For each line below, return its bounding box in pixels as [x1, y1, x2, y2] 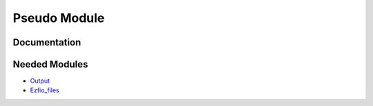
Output [30, 76, 50, 85]
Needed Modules [12, 59, 88, 70]
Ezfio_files [30, 86, 60, 94]
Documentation [12, 36, 82, 48]
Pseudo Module [12, 10, 105, 25]
